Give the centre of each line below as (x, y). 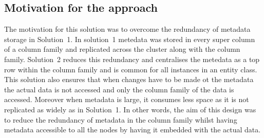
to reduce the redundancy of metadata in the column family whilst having (121, 119)
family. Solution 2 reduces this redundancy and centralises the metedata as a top (132, 59)
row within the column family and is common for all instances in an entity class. (131, 69)
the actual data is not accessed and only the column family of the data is (119, 89)
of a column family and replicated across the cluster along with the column (122, 49)
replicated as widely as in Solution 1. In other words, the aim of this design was (130, 109)
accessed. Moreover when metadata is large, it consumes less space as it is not (127, 99)
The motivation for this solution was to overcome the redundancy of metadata (127, 29)
